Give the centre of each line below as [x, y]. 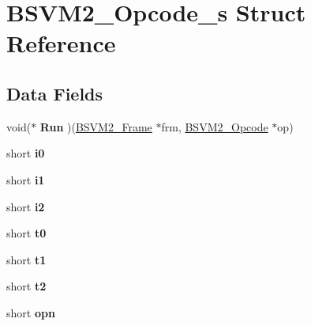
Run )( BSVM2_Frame [96, 126]
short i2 [26, 206]
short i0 [26, 153]
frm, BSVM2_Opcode [215, 126]
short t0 [26, 233]
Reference [61, 43]
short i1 [26, 179]
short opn [31, 312]
